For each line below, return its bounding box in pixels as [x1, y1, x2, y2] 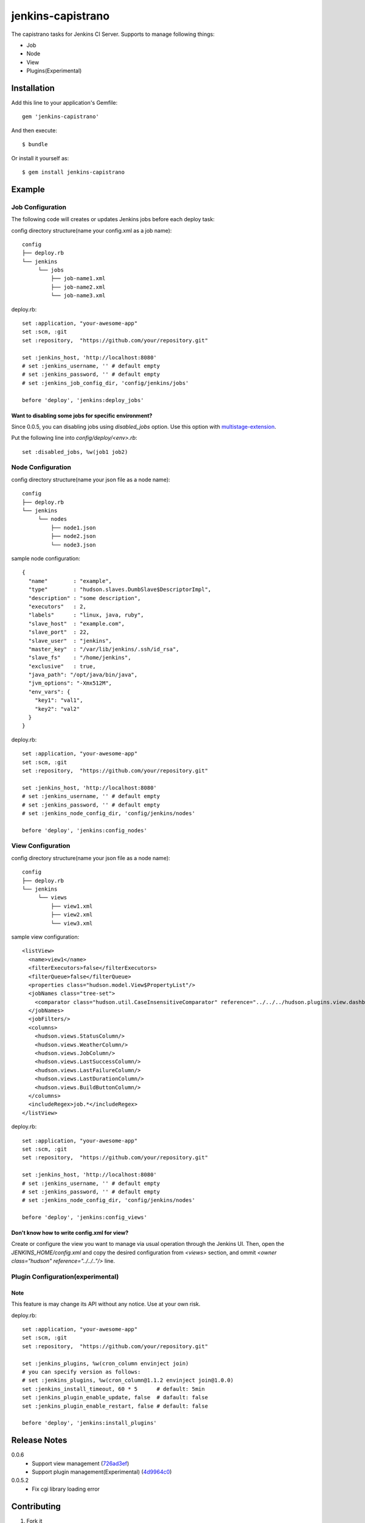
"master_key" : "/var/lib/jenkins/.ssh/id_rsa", [28, 646, 179, 652]
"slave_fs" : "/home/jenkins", [28, 654, 131, 661]
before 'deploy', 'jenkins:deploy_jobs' [22, 397, 144, 403]
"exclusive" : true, [28, 663, 96, 670]
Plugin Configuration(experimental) [11, 1273, 119, 1281]
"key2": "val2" [34, 705, 80, 712]
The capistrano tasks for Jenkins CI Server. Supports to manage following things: [11, 30, 215, 38]
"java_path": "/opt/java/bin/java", [28, 671, 138, 679]
